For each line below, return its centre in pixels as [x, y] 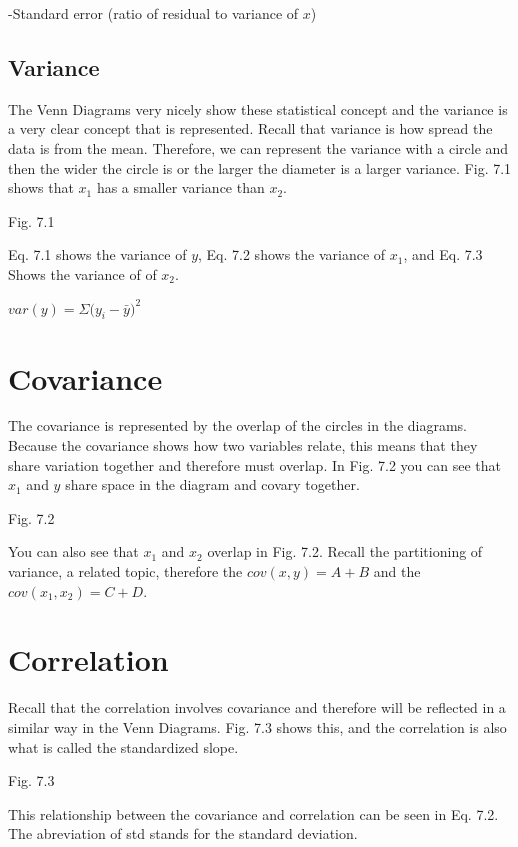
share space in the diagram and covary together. [212, 484]
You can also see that [73, 551]
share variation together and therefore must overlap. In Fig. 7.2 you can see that [254, 464]
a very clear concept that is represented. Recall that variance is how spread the [250, 128]
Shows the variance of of [82, 273]
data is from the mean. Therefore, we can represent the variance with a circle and [258, 147]
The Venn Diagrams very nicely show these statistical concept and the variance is [258, 108]
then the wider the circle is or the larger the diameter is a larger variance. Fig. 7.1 [260, 167]
